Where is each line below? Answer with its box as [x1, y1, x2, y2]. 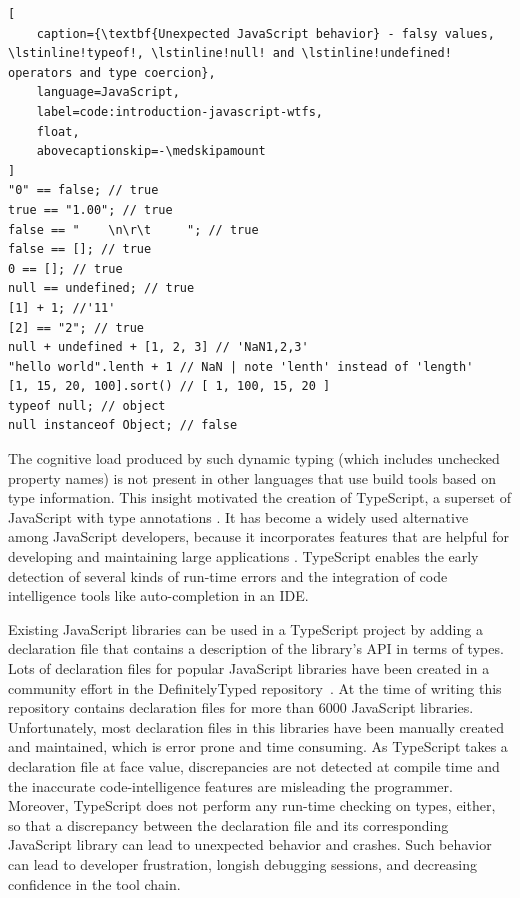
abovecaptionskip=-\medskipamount [36, 144, 266, 159]
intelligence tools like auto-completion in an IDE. [8, 585, 309, 606]
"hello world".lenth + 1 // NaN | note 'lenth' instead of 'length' [8, 359, 474, 374]
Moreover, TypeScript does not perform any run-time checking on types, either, [8, 795, 496, 816]
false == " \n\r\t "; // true [8, 222, 259, 237]
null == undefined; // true [8, 281, 195, 296]
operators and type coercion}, [8, 65, 216, 80]
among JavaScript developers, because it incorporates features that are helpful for [8, 526, 509, 547]
